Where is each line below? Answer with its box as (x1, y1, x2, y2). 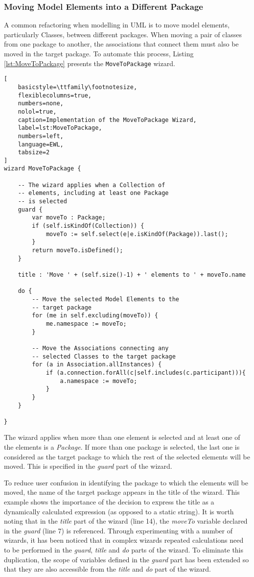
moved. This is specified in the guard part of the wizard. (4, 461, 172, 471)
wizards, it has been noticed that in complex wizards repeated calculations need (4, 535, 244, 545)
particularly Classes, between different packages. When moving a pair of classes (4, 29, 242, 39)
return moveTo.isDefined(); (32, 247, 123, 254)
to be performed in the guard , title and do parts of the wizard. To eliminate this (4, 545, 244, 554)
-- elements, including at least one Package (18, 190, 169, 197)
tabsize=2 (18, 149, 50, 156)
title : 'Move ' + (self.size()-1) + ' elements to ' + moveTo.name (18, 271, 246, 278)
